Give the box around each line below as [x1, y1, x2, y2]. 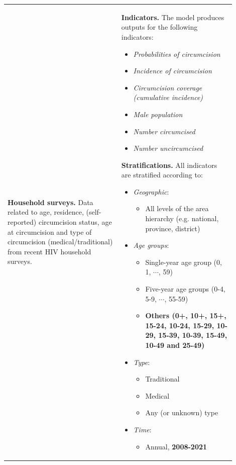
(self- [86, 207, 101, 217]
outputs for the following [121, 22, 198, 32]
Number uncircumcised [133, 143, 203, 153]
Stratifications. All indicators [121, 159, 217, 170]
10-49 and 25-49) [145, 340, 205, 350]
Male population [133, 109, 183, 119]
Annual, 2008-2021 [145, 441, 207, 451]
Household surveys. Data [8, 197, 93, 207]
